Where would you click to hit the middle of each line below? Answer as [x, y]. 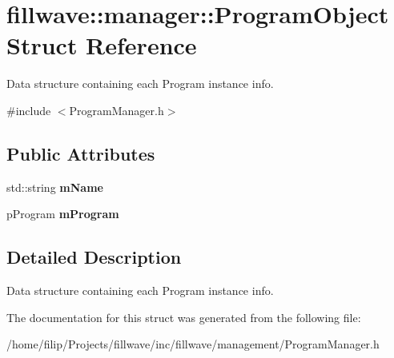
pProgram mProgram [63, 214]
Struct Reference [102, 45]
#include [29, 110]
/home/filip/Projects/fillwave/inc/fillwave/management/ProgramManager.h [193, 344]
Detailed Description [94, 257]
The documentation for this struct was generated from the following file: [184, 317]
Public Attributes [81, 153]
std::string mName [55, 187]
